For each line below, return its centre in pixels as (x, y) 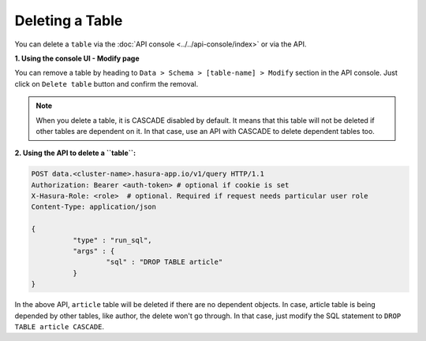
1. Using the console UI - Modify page (77, 58)
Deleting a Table (69, 20)
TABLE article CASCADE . (60, 326)
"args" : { (93, 251)
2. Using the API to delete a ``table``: (75, 153)
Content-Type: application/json (94, 207)
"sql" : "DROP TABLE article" (164, 262)
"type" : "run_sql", (112, 240)
